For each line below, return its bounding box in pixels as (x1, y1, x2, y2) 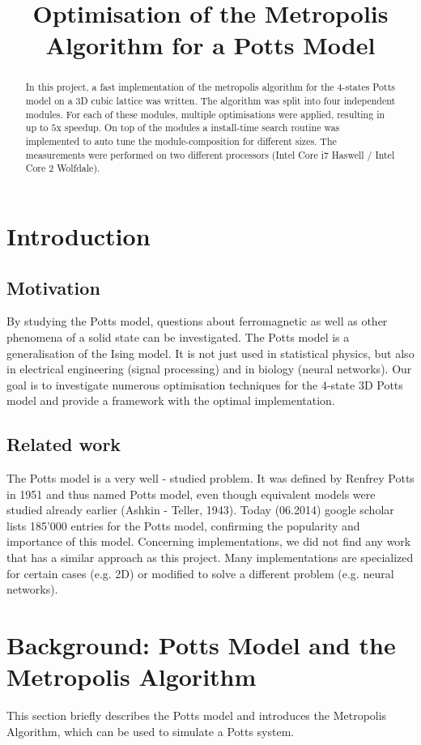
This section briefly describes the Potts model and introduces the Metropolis (6, 707, 387, 724)
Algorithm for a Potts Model (45, 28, 376, 62)
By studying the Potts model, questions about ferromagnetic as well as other (6, 313, 388, 330)
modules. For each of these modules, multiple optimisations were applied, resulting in (25, 107, 385, 121)
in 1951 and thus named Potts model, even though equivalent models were (6, 485, 376, 502)
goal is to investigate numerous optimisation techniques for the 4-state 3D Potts (6, 376, 403, 393)
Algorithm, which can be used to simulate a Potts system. (6, 722, 295, 739)
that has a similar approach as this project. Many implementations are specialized (6, 549, 414, 566)
